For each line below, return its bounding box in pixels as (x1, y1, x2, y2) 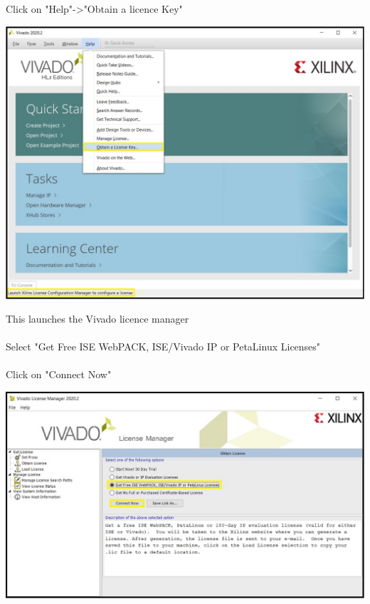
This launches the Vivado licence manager (6, 311, 189, 326)
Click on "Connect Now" (6, 367, 112, 382)
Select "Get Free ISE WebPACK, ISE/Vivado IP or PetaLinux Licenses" (6, 339, 321, 354)
